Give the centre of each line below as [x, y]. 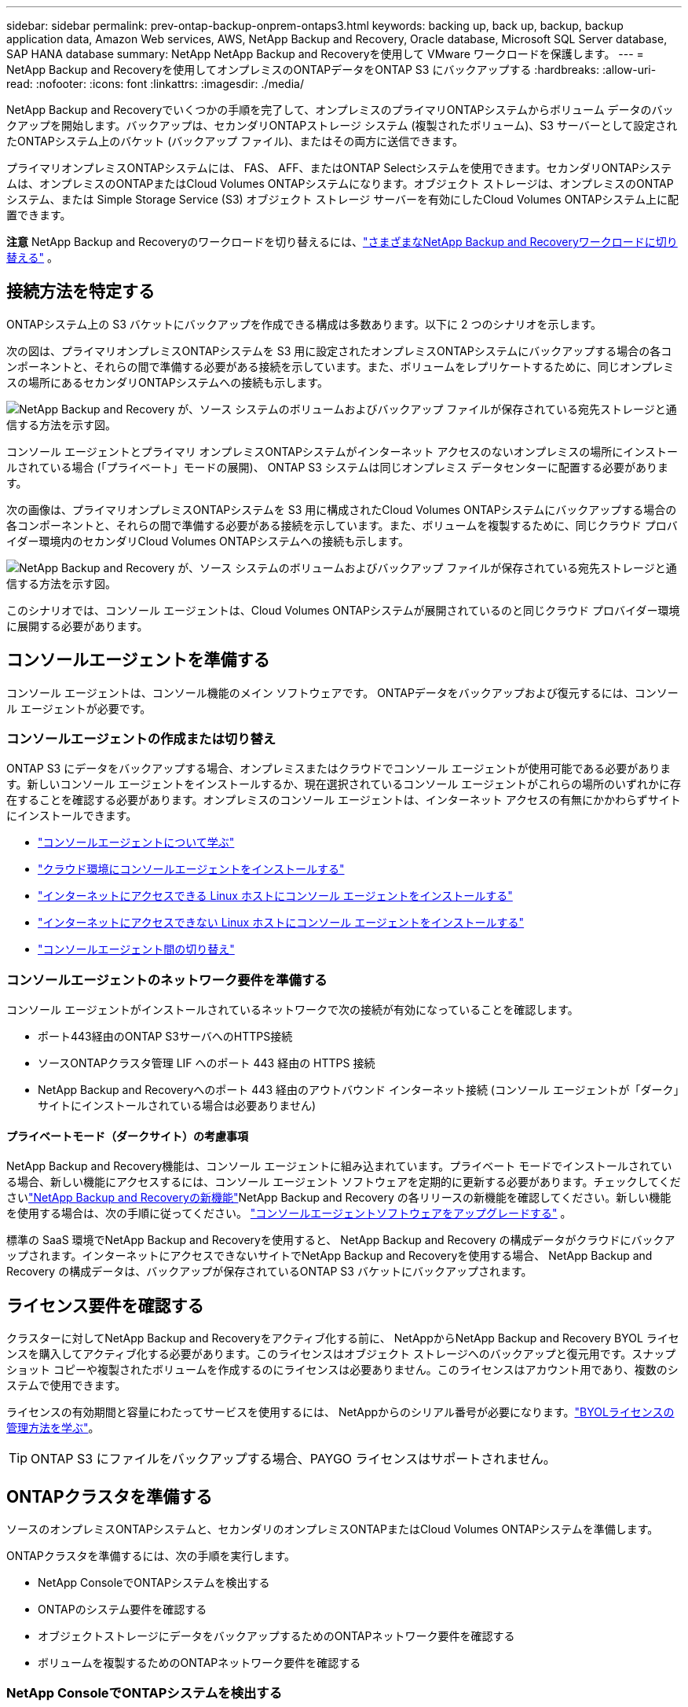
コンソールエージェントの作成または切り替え [141, 739]
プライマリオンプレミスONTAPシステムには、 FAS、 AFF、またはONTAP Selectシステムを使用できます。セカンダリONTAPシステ [339, 168]
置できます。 [39, 215]
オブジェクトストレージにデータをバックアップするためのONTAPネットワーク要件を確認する [276, 1636]
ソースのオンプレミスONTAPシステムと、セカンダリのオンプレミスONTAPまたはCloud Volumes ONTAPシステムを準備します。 [333, 1529]
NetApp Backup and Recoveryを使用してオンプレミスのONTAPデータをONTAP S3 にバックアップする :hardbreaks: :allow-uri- [331, 70]
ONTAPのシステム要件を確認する [123, 1610]
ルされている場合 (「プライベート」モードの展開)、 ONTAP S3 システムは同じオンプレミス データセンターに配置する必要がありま [337, 467]
